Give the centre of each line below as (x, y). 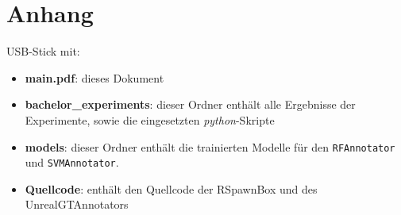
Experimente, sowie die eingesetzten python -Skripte (150, 119)
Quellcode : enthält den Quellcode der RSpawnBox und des (171, 188)
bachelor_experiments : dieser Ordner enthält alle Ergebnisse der (190, 104)
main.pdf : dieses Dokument (94, 77)
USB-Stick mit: (43, 51)
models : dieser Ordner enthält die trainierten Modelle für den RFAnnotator (210, 146)
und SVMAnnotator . (72, 162)
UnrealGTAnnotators (77, 204)
